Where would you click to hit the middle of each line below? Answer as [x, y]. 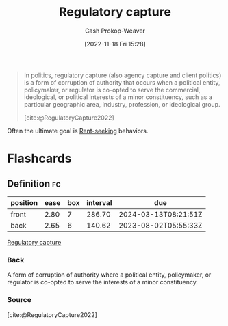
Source [20, 300]
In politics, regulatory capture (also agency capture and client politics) [123, 75]
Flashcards [39, 159]
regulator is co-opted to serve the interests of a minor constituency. [103, 282]
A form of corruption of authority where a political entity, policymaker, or [109, 275]
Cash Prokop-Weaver [115, 31]
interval [99, 202]
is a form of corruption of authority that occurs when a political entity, [122, 82]
